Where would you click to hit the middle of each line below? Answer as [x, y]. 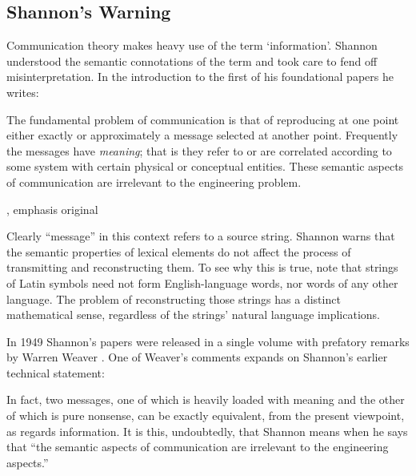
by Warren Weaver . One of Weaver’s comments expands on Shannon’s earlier [197, 357]
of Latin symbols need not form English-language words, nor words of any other [202, 282]
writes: [23, 92]
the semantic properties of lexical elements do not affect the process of [179, 251]
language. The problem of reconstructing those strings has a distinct [174, 299]
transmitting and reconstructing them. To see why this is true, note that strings [202, 267]
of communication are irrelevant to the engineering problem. [154, 182]
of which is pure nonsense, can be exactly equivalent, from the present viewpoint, [206, 415]
